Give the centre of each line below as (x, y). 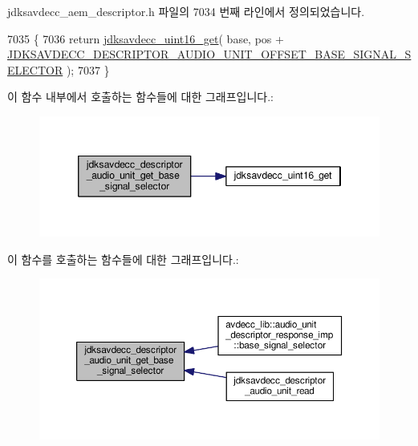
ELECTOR (35, 69)
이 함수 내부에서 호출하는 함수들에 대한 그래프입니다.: (140, 97)
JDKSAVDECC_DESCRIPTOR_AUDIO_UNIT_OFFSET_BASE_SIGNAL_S (209, 54)
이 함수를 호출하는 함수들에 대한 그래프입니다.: (123, 259)
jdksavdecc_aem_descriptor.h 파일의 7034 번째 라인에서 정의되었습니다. (186, 11)
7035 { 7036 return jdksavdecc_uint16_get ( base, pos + (146, 38)
